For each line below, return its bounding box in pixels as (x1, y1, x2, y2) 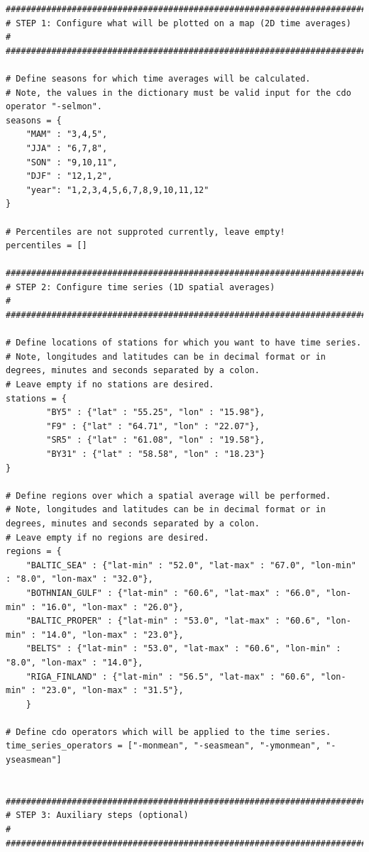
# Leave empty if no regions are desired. (6, 532, 209, 543)
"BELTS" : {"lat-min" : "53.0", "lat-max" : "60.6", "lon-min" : (26, 643, 341, 654)
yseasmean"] (6, 755, 62, 765)
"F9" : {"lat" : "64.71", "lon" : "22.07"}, (46, 421, 260, 431)
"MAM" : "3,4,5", (26, 129, 108, 140)
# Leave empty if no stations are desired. (6, 380, 214, 390)
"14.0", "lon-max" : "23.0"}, (41, 629, 184, 640)
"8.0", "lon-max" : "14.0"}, (6, 657, 143, 668)
